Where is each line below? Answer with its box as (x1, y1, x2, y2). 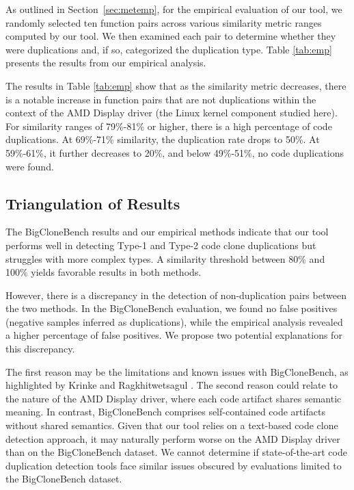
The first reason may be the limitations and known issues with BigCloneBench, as (5, 364, 349, 378)
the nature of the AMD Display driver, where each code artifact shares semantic (5, 391, 342, 405)
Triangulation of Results (5, 192, 180, 214)
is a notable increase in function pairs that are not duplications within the (5, 92, 316, 106)
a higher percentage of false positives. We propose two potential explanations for (5, 328, 342, 342)
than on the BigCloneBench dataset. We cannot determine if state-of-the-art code (5, 445, 347, 459)
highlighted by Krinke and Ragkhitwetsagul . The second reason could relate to (5, 378, 338, 392)
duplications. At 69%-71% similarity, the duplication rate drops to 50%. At (5, 132, 320, 146)
